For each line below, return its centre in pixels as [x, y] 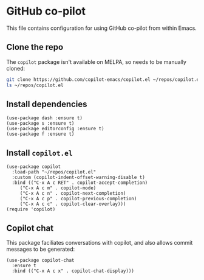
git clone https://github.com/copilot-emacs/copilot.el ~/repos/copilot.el [104, 79]
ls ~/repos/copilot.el [35, 85]
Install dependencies [47, 104]
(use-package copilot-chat [40, 260]
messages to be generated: [41, 249]
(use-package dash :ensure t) [45, 118]
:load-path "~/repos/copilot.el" [54, 172]
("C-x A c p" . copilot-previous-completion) [78, 199]
